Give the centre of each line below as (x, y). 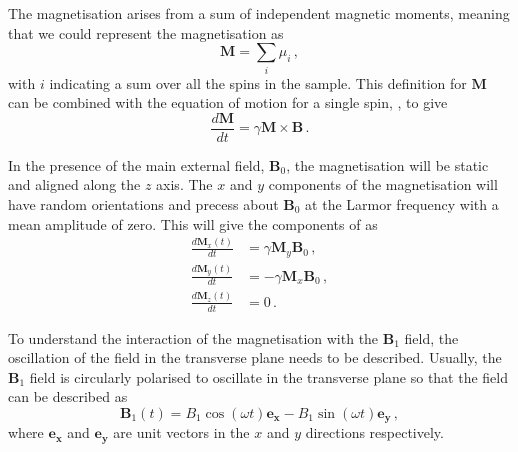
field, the (431, 337)
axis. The (184, 184)
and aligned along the (74, 184)
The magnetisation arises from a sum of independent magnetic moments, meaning (259, 13)
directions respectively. (374, 432)
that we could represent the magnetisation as (146, 32)
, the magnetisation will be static (387, 164)
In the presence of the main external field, (136, 164)
